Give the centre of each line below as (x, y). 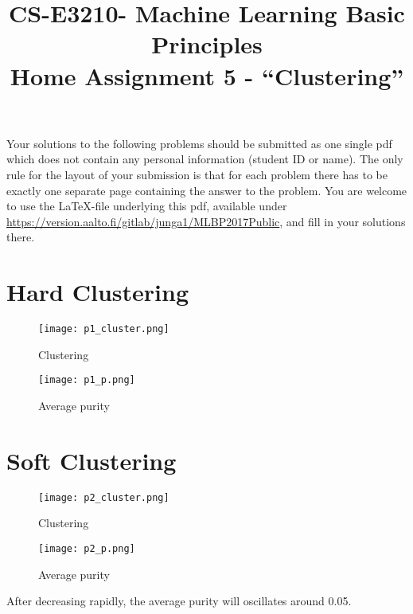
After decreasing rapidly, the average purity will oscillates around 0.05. (179, 601)
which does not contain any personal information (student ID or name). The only (205, 159)
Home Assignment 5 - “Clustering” (207, 75)
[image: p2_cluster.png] (104, 497)
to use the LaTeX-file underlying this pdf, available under (147, 206)
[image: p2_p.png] (87, 548)
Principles (207, 44)
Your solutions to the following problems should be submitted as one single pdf (199, 143)
